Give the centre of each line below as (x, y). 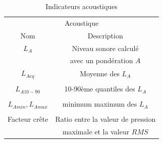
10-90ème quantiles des (100, 89)
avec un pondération (101, 60)
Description (105, 35)
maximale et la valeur (96, 132)
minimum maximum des (100, 104)
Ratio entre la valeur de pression (105, 119)
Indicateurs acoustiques (82, 6)
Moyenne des (100, 73)
